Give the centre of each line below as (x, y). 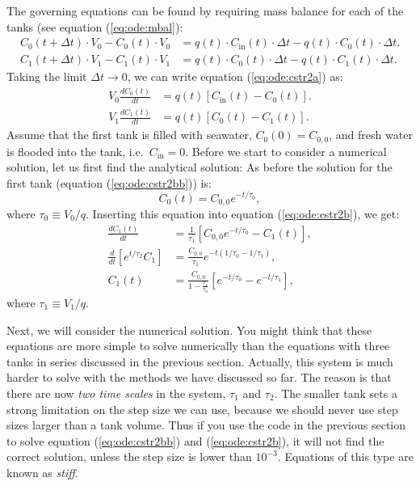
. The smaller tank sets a (336, 393)
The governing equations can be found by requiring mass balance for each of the (205, 11)
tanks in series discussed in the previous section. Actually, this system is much (200, 361)
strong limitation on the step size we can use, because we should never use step (202, 409)
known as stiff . (42, 472)
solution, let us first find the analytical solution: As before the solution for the (199, 167)
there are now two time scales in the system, (116, 393)
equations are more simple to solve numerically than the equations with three (198, 346)
